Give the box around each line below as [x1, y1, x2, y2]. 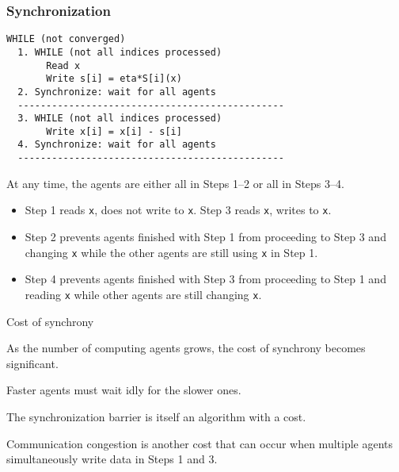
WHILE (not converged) [6, 33, 126, 45]
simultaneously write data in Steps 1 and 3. [6, 451, 218, 467]
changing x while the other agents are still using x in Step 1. [25, 244, 318, 260]
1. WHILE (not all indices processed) [17, 46, 222, 58]
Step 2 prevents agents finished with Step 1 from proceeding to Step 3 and [25, 228, 386, 245]
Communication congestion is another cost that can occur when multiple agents [6, 435, 393, 451]
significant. [6, 355, 59, 371]
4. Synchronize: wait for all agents [17, 139, 216, 151]
